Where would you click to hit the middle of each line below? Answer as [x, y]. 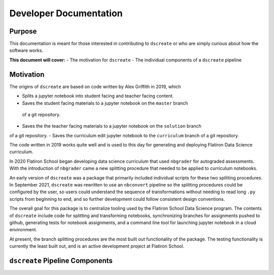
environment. [23, 230]
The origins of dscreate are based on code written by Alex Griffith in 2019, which [95, 86]
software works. [26, 50]
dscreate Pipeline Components [61, 261]
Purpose [23, 31]
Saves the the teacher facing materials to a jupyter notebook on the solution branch [112, 126]
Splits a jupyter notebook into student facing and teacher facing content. [98, 96]
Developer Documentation [66, 13]
